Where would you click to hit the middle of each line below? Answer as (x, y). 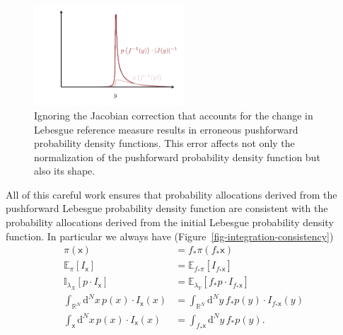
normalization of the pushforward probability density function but (177, 157)
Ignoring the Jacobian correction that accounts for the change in (174, 115)
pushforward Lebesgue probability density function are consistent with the (167, 208)
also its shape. (65, 171)
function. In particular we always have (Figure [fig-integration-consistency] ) (170, 236)
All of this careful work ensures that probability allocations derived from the (171, 194)
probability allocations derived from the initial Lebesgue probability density (170, 222)
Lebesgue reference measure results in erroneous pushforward (166, 129)
